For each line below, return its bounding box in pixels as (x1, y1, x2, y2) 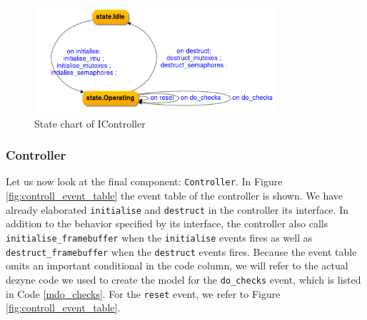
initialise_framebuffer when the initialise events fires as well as (6, 229, 313, 244)
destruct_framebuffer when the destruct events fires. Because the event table (6, 244, 357, 259)
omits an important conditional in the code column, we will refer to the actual (6, 258, 348, 273)
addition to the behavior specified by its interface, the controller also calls (6, 216, 328, 231)
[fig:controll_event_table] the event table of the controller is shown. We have (6, 188, 343, 203)
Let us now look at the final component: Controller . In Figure (6, 174, 283, 189)
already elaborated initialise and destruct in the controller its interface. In (6, 202, 348, 217)
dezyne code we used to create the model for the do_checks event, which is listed (6, 272, 361, 287)
